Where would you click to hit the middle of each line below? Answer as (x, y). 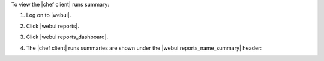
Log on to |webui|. (49, 15)
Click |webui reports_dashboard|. (67, 37)
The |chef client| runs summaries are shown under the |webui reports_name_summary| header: (144, 48)
